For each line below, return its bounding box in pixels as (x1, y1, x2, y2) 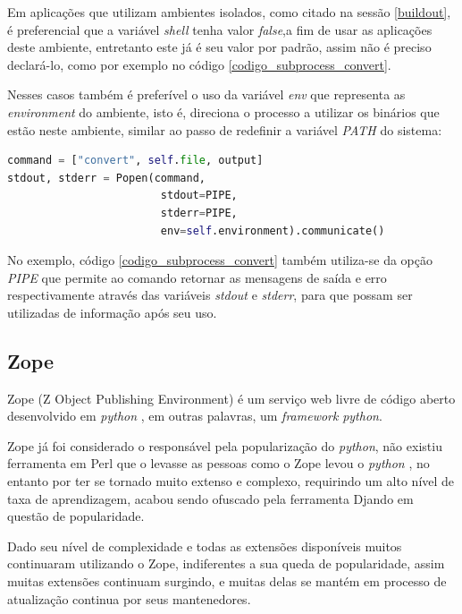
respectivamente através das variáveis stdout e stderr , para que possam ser (7, 286, 413, 304)
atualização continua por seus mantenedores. (7, 589, 251, 608)
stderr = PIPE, (160, 206, 238, 219)
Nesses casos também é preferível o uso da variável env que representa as (7, 85, 406, 104)
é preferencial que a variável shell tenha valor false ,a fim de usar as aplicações (7, 20, 433, 38)
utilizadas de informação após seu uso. (7, 303, 217, 321)
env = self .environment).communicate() (160, 224, 385, 237)
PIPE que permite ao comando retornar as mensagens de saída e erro (7, 268, 387, 286)
